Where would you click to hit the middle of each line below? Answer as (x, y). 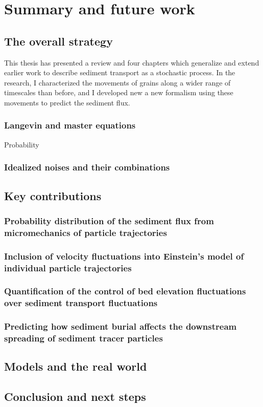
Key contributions (53, 195)
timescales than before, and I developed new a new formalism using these (119, 92)
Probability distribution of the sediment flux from (109, 220)
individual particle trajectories (68, 267)
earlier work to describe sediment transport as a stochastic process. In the (120, 72)
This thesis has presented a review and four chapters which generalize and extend (132, 62)
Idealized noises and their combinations (87, 167)
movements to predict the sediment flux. (67, 102)
